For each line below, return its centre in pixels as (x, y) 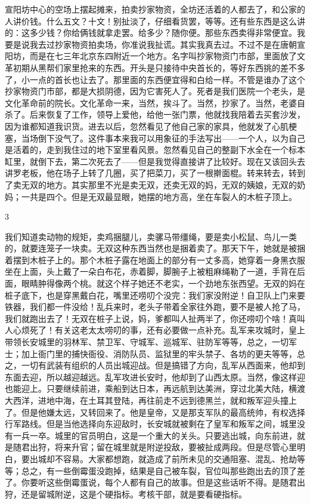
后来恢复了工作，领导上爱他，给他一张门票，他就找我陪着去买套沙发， (167, 114)
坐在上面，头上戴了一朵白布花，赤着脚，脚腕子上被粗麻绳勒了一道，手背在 (151, 271)
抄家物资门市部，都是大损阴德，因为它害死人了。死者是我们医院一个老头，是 (155, 91)
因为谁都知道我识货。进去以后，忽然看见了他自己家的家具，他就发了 (138, 126)
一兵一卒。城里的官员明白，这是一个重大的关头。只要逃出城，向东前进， (155, 435)
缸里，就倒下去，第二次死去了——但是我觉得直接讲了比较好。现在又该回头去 (155, 161)
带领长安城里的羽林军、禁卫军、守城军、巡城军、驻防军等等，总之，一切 (147, 342)
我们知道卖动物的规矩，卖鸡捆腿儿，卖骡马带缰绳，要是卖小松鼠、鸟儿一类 (151, 236)
